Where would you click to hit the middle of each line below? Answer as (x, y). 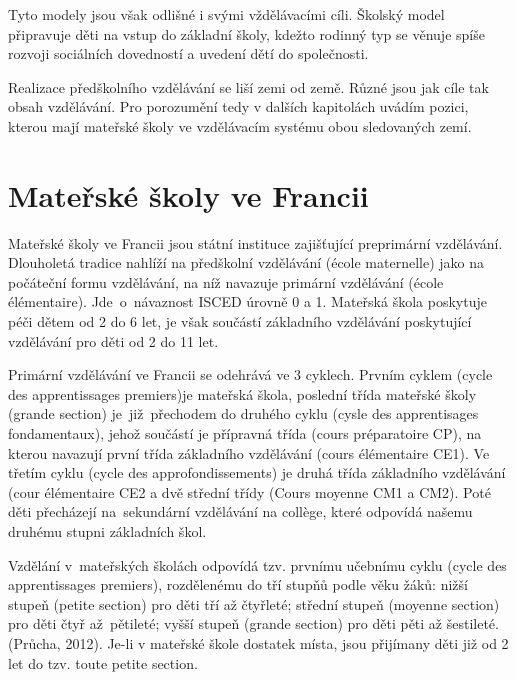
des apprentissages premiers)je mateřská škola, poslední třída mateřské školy (242, 393)
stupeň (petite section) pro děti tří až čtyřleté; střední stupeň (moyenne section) (254, 603)
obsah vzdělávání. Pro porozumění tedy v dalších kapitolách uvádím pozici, (238, 106)
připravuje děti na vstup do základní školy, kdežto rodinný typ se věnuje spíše (246, 33)
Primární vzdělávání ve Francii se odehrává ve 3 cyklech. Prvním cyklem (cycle (250, 374)
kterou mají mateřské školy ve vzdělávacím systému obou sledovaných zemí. (240, 125)
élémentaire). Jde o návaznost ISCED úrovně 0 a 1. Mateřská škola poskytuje (247, 301)
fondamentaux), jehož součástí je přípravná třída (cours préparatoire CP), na (245, 433)
